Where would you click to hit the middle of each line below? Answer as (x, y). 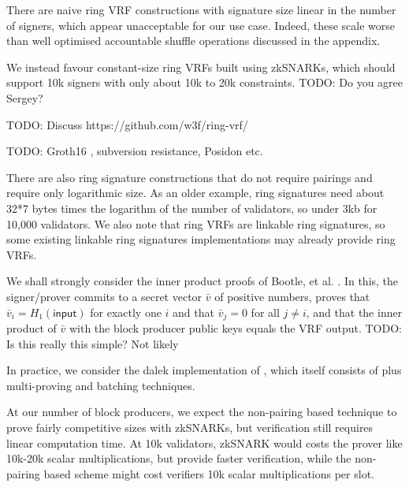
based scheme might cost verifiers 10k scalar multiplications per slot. (209, 473)
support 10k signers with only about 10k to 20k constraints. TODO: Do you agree (205, 82)
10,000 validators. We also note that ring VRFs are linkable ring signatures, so (196, 223)
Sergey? (25, 97)
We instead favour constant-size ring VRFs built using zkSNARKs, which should (201, 67)
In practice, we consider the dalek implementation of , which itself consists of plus (204, 370)
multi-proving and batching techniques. (101, 385)
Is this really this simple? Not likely (93, 343)
